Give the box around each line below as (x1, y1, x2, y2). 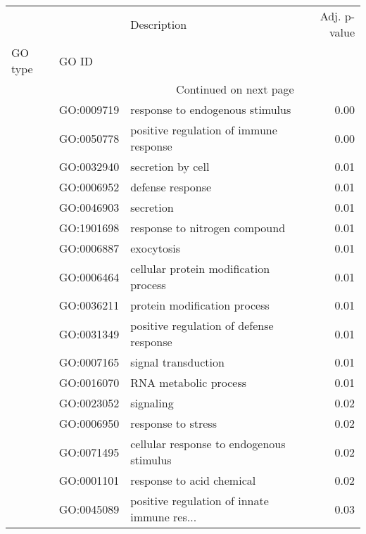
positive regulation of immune (130, 122, 277, 138)
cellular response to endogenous (130, 436, 286, 452)
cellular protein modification (130, 260, 270, 276)
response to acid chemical (130, 472, 256, 488)
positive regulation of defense (130, 317, 274, 333)
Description (130, 15, 187, 32)
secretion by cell (130, 158, 210, 174)
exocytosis (130, 240, 181, 256)
